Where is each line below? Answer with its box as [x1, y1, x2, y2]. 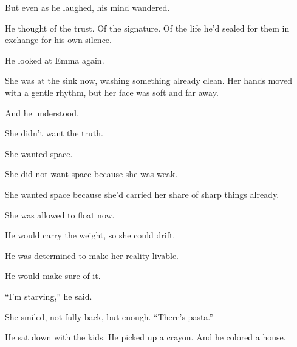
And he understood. [5, 106, 79, 119]
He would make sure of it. [5, 269, 101, 282]
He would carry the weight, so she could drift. [5, 229, 176, 241]
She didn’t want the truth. [5, 127, 103, 140]
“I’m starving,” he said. [5, 289, 92, 302]
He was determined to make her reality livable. [5, 249, 179, 261]
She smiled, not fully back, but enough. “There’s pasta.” [5, 310, 213, 323]
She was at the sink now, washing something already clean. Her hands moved [5, 74, 292, 87]
